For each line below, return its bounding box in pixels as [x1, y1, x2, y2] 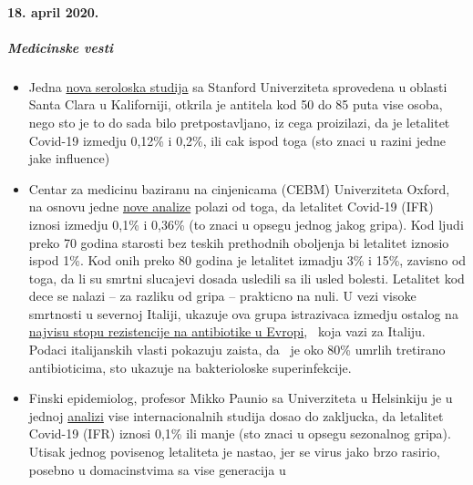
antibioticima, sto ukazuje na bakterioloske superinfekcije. [28, 357, 352, 377]
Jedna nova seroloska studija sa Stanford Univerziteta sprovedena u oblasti [28, 77, 447, 96]
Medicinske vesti [7, 37, 114, 57]
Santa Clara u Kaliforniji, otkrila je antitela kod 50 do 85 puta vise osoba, [28, 95, 443, 114]
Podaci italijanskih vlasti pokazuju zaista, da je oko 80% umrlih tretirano [28, 340, 446, 359]
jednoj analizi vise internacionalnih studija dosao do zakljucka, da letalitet [28, 406, 444, 425]
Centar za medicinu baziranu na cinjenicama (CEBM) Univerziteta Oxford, [28, 179, 450, 198]
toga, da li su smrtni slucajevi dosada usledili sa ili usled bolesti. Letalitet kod [28, 268, 465, 287]
